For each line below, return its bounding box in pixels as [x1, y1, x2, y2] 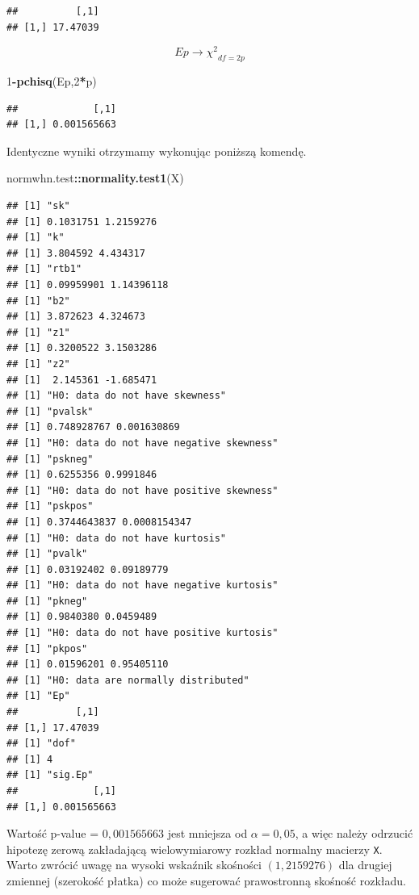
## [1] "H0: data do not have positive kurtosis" [6, 627, 279, 639]
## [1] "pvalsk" [6, 405, 94, 417]
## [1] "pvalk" [6, 548, 88, 560]
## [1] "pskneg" [6, 453, 94, 465]
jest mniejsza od [167, 825, 248, 842]
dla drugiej [338, 856, 392, 873]
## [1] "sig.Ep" [6, 769, 94, 781]
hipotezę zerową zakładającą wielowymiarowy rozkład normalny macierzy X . [6, 840, 383, 857]
